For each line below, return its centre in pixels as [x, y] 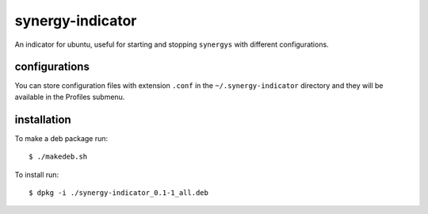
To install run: [37, 174]
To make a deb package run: [61, 138]
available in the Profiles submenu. [70, 97]
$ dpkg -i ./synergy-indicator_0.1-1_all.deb [119, 193]
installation [43, 119]
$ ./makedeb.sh [58, 157]
